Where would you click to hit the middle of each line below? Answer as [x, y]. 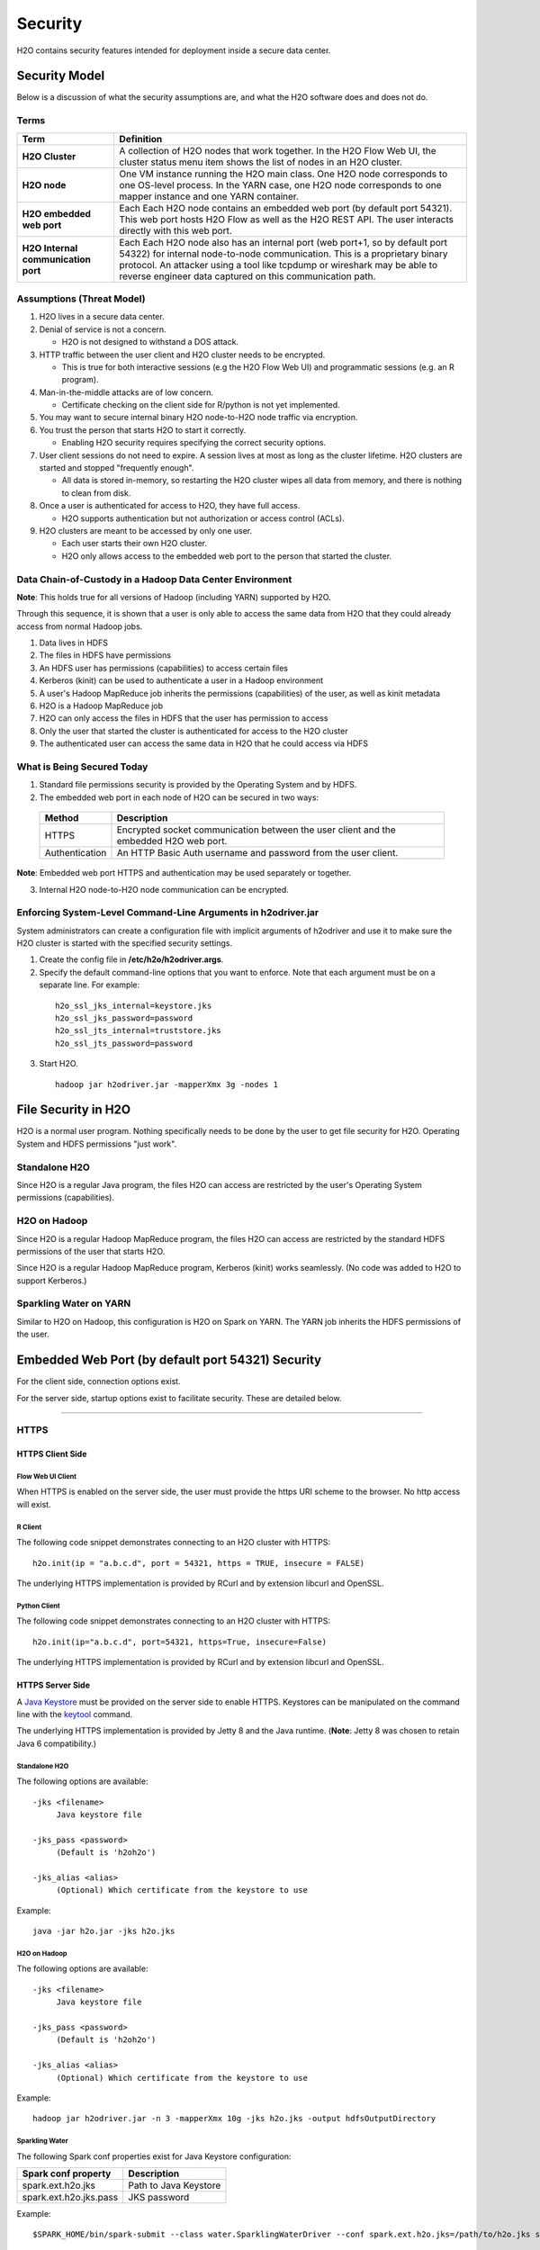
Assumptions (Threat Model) [81, 299]
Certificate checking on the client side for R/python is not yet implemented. [201, 405]
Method [62, 818]
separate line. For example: [90, 985]
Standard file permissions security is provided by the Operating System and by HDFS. [198, 785]
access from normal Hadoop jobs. [80, 626]
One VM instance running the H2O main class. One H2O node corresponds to [283, 174]
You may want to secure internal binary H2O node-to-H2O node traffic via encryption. [198, 418]
